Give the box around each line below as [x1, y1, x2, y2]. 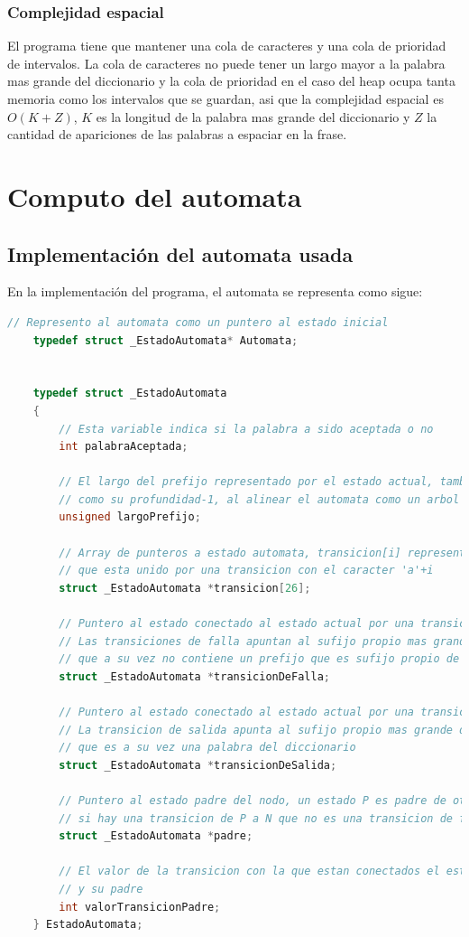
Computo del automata [7, 177, 302, 214]
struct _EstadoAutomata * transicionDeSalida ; [59, 758, 337, 772]
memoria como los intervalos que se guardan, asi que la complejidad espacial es [7, 89, 444, 108]
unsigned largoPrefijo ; [59, 511, 201, 524]
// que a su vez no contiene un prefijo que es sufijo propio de [59, 652, 460, 666]
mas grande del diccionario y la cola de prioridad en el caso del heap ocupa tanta [7, 71, 455, 90]
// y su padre [59, 882, 143, 895]
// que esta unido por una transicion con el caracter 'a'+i [59, 564, 434, 577]
